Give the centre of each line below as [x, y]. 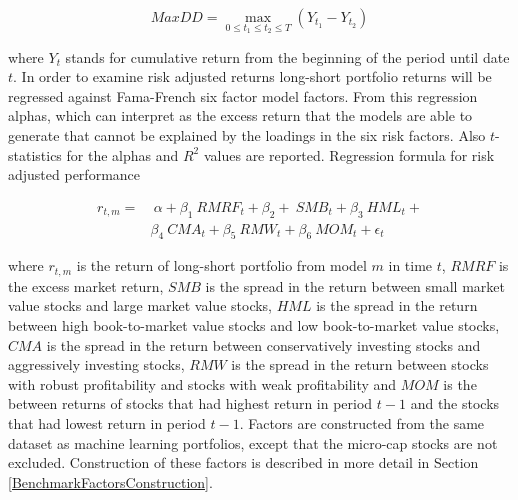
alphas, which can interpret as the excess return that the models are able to [240, 115]
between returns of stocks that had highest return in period [190, 403]
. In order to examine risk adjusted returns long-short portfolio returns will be [252, 76]
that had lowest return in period [107, 423]
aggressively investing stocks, [96, 364]
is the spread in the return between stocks [360, 364]
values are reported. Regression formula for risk [349, 154]
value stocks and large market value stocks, [140, 305]
